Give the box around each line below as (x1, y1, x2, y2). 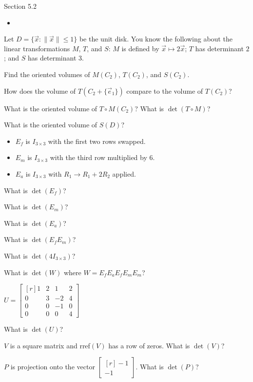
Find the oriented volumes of (4, 69, 90, 79)
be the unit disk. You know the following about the (79, 34, 233, 44)
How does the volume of (4, 85, 76, 96)
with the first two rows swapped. (48, 136, 146, 146)
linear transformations (4, 43, 70, 53)
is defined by (121, 43, 159, 53)
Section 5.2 (4, 1, 37, 11)
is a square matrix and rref (10, 340, 90, 350)
